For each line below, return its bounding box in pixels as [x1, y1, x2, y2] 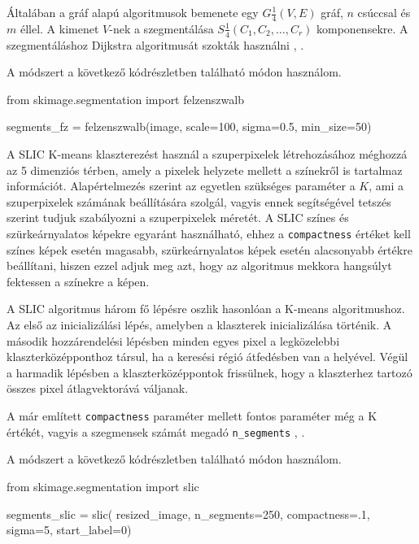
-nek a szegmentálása [109, 20, 214, 37]
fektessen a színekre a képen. [7, 272, 150, 289]
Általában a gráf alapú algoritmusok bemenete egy [7, 4, 259, 20]
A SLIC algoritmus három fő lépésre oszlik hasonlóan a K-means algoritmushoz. [7, 300, 405, 317]
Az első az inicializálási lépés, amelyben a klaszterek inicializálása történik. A [7, 316, 392, 333]
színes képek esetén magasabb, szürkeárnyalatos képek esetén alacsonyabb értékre [7, 241, 412, 258]
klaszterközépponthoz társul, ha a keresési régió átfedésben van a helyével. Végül [7, 348, 408, 365]
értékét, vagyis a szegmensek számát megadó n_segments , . [7, 423, 305, 440]
